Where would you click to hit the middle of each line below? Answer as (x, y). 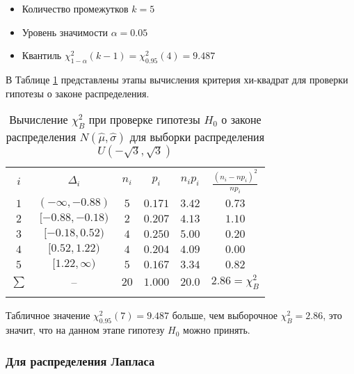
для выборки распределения (197, 137)
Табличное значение (48, 315)
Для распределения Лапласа (80, 360)
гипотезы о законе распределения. (78, 93)
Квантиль (42, 55)
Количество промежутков (75, 8)
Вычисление (39, 120)
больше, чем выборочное (225, 315)
